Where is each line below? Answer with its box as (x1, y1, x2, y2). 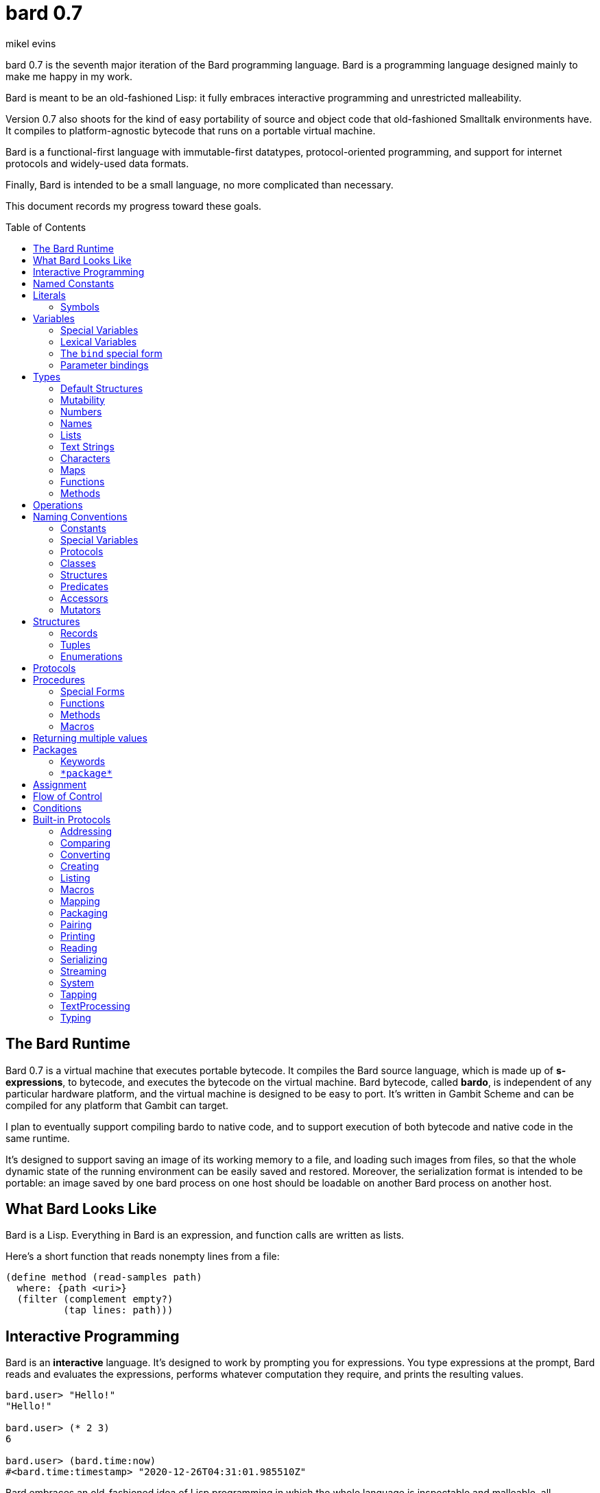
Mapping (60, 895, 100, 907)
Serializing (60, 953, 108, 965)
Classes (60, 557, 96, 569)
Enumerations (60, 650, 123, 662)
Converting (60, 848, 110, 860)
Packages (33, 743, 77, 755)
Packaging (60, 906, 108, 919)
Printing (60, 930, 95, 942)
